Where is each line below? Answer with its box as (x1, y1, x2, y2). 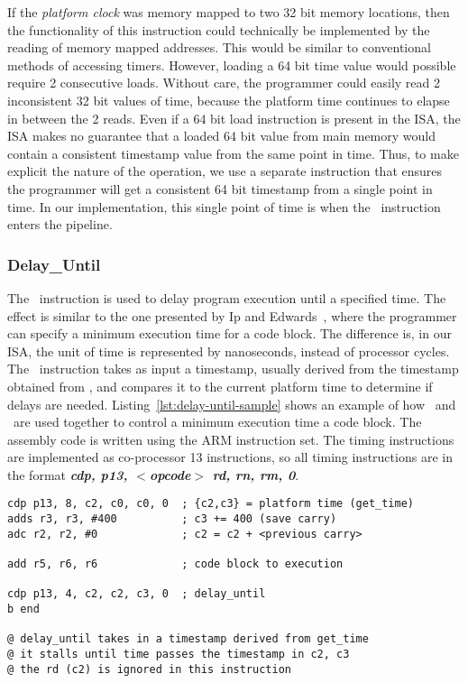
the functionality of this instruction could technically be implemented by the (7, 20, 430, 39)
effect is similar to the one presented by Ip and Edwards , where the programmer (7, 306, 457, 325)
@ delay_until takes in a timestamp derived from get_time (7, 632, 369, 646)
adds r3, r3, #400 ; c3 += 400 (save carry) (7, 512, 337, 526)
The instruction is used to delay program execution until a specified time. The (7, 288, 446, 307)
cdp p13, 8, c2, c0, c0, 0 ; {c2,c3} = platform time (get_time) (7, 497, 415, 511)
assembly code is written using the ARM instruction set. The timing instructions (7, 429, 454, 448)
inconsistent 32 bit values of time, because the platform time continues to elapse (7, 90, 450, 109)
